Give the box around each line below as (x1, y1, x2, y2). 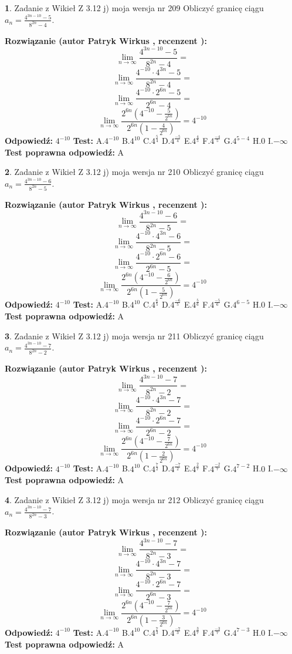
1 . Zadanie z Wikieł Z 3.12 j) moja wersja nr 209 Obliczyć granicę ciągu (5, 2, 264, 14)
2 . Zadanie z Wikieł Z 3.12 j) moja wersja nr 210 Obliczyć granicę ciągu (5, 166, 264, 178)
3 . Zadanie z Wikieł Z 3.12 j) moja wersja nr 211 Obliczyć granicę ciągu (5, 329, 264, 342)
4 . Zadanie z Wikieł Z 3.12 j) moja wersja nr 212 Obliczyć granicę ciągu (5, 493, 264, 505)
